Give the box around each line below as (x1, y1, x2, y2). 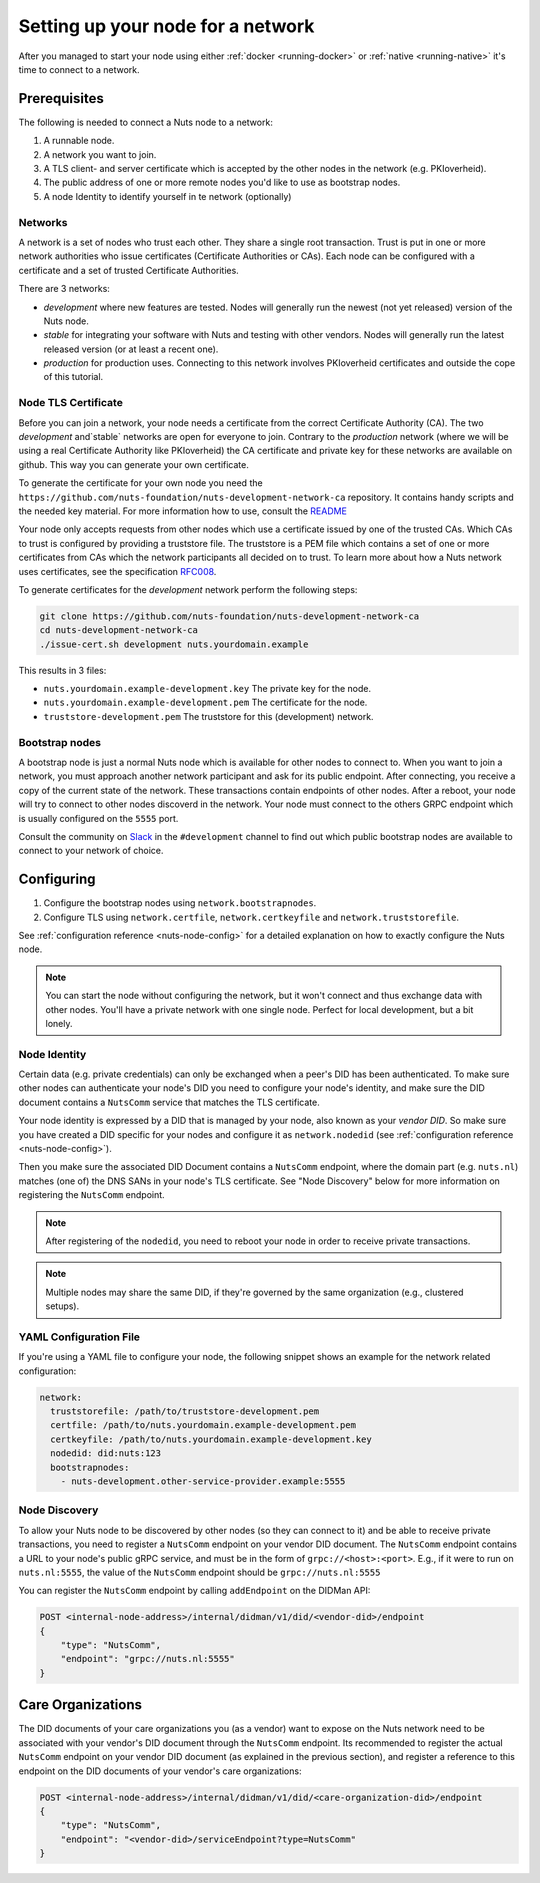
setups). (45, 1300, 80, 1312)
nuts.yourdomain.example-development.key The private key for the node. (43, 683, 372, 695)
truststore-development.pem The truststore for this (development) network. (43, 710, 374, 722)
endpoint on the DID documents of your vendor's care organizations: (18, 1765, 302, 1777)
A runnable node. (43, 135, 115, 147)
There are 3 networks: (18, 283, 110, 295)
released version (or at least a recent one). (43, 343, 219, 355)
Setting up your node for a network (18, 15, 315, 37)
